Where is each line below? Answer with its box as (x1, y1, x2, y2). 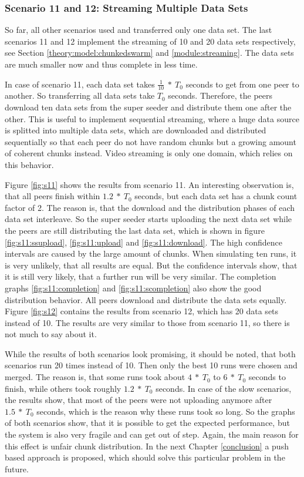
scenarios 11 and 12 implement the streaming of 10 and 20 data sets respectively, (5, 35, 296, 47)
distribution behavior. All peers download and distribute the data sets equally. (5, 293, 287, 305)
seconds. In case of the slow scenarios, (156, 382, 292, 394)
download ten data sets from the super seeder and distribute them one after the (5, 101, 292, 113)
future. (5, 462, 29, 475)
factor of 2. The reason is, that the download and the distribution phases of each (5, 201, 295, 213)
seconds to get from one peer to (185, 78, 299, 90)
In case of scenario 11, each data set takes (5, 78, 155, 90)
